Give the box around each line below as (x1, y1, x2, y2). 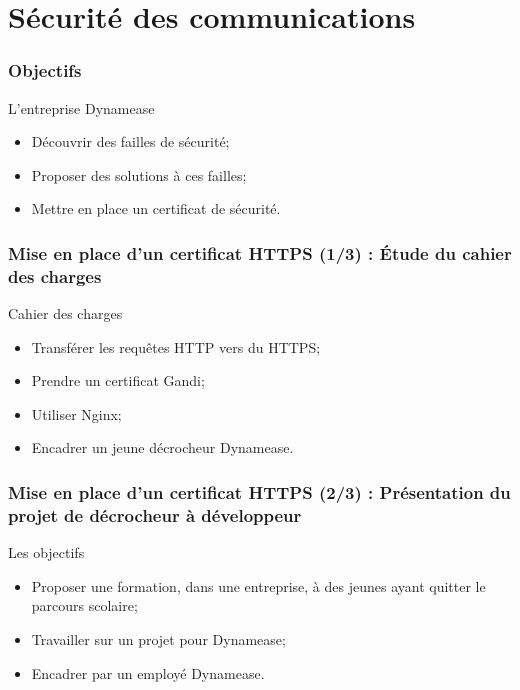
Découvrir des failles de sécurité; (31, 131, 230, 152)
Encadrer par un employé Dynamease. (31, 662, 265, 683)
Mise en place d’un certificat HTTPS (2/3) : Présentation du (8, 480, 511, 504)
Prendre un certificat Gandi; (31, 370, 205, 391)
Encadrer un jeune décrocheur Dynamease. (31, 437, 294, 458)
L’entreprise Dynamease (8, 97, 155, 118)
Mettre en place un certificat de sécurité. (31, 198, 281, 219)
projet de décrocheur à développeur (8, 502, 302, 527)
